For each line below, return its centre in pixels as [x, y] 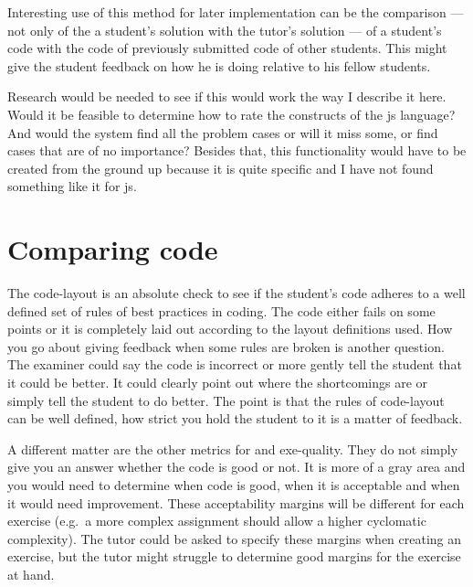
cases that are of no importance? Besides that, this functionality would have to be [237, 150]
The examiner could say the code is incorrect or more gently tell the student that [235, 364]
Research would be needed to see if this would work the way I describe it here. [227, 96]
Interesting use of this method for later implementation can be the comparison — [236, 12]
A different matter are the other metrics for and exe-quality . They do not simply [233, 448]
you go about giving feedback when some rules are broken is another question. [226, 346]
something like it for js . [72, 186]
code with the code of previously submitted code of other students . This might [227, 48]
